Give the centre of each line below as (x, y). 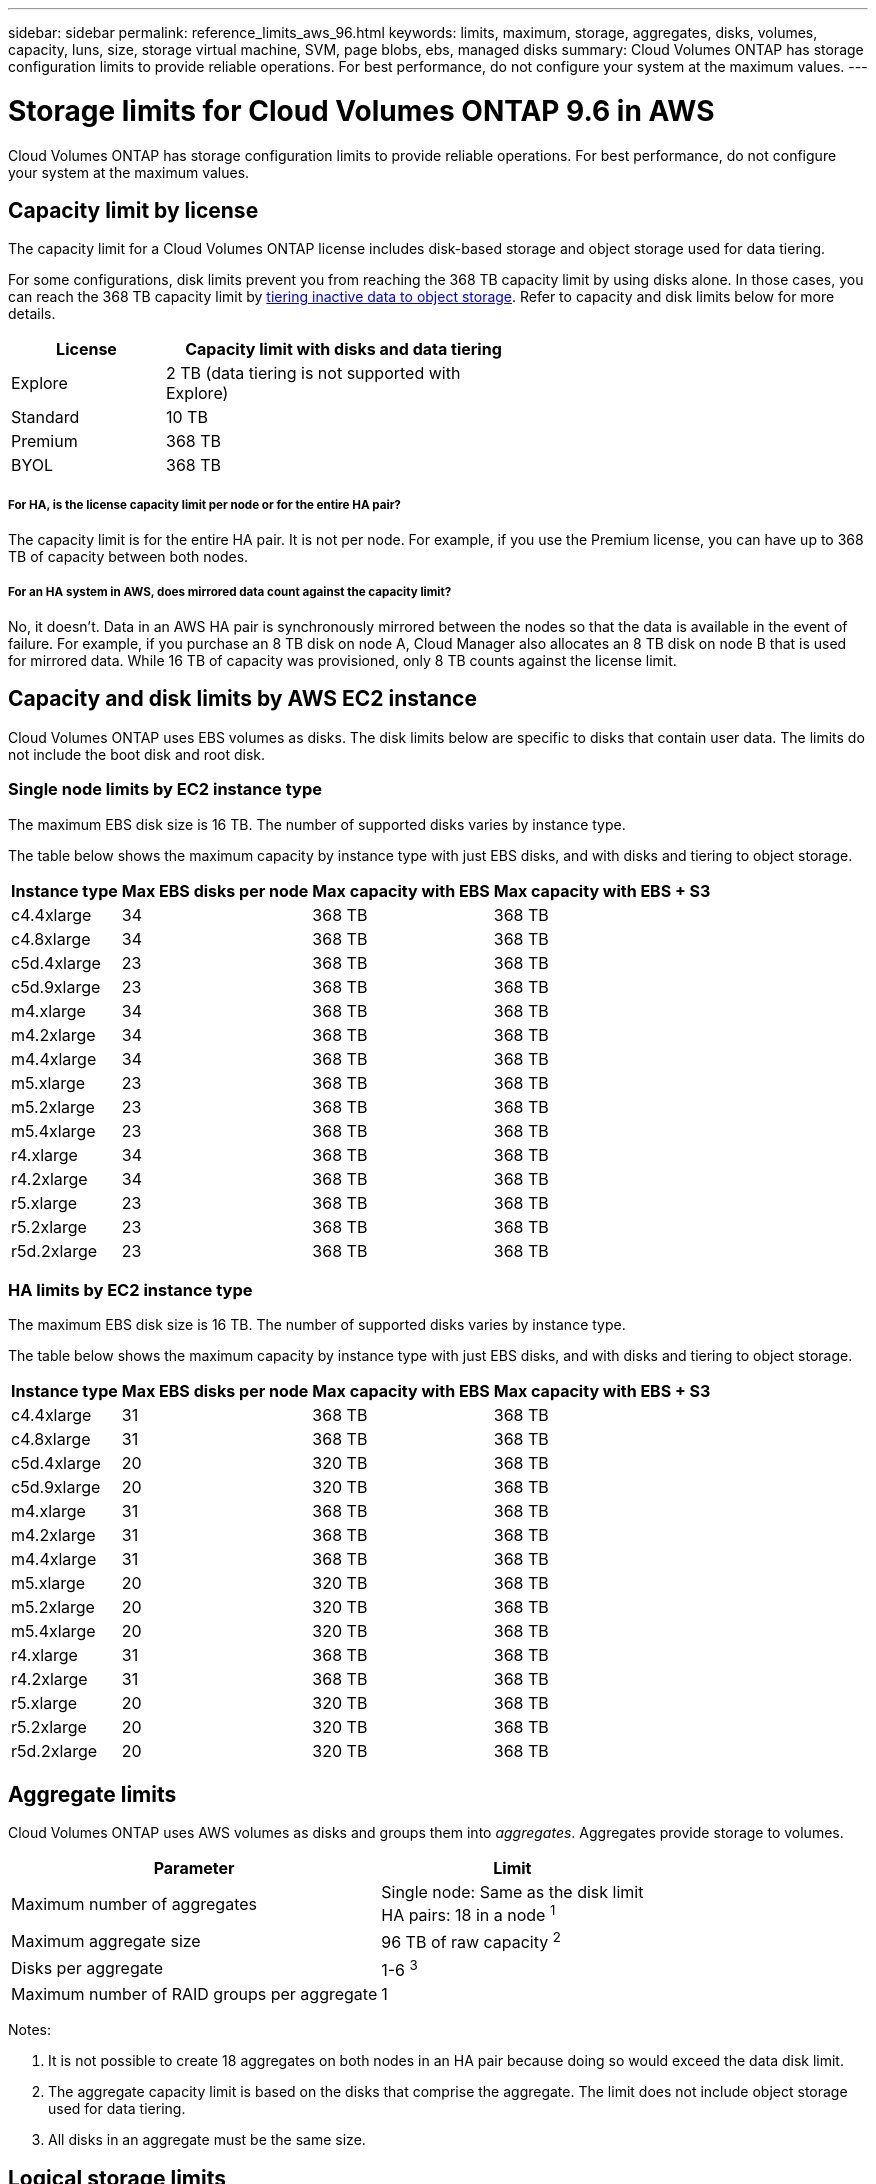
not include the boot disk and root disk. (137, 754)
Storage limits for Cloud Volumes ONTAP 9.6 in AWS (361, 110)
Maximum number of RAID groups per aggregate (194, 1994)
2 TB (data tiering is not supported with (313, 373)
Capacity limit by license (133, 210)
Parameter (194, 1868)
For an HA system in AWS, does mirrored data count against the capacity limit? (230, 591)
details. (32, 314)
